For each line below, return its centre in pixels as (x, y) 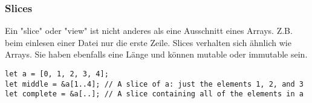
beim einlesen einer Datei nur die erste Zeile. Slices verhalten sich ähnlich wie (148, 42)
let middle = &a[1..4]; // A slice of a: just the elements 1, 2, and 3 (154, 84)
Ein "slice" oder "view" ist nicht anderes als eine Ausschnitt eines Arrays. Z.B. (149, 31)
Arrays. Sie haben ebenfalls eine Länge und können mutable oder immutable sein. (156, 54)
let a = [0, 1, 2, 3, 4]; (57, 74)
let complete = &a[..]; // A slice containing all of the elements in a (154, 94)
